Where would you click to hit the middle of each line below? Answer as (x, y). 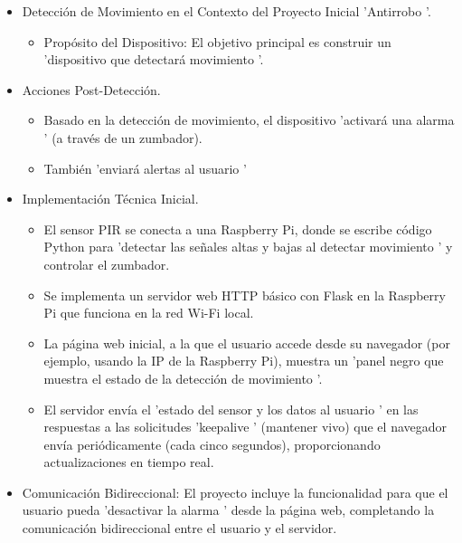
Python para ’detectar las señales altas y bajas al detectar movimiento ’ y (248, 247)
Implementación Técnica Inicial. (110, 199)
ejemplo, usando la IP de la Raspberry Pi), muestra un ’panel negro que (244, 361)
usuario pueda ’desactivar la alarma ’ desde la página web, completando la (228, 510)
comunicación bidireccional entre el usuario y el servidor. (179, 528)
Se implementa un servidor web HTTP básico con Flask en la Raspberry (245, 295)
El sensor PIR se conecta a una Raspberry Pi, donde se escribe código (238, 229)
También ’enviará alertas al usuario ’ (145, 168)
